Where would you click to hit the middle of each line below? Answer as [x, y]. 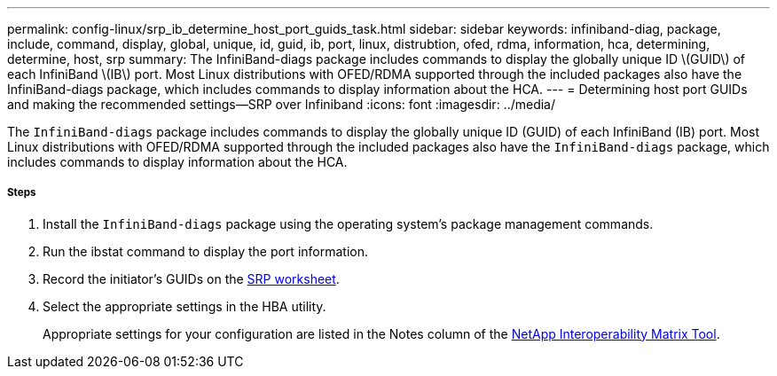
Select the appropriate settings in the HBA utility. [184, 306]
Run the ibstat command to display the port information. [205, 251]
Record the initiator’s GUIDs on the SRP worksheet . [191, 278]
